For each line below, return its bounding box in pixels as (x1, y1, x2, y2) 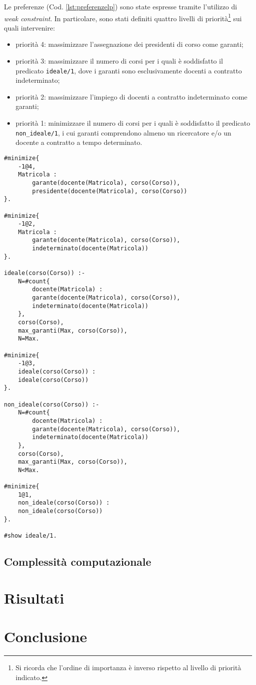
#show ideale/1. (4, 532, 57, 540)
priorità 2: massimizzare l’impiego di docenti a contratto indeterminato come (15, 91, 248, 102)
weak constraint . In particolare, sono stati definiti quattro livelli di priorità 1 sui (4, 11, 242, 23)
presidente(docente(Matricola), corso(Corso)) (32, 187, 188, 195)
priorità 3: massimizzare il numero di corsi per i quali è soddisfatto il (15, 56, 223, 66)
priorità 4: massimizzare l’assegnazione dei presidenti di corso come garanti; (15, 39, 244, 49)
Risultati (4, 587, 64, 608)
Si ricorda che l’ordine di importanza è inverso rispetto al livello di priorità (15, 662, 241, 673)
